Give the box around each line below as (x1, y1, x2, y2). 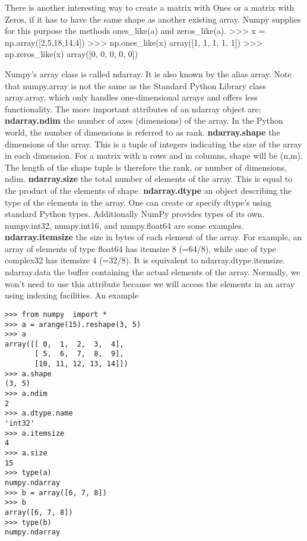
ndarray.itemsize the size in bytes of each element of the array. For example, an (5, 231, 302, 243)
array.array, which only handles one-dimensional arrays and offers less (5, 91, 258, 103)
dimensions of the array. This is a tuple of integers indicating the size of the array (5, 137, 302, 150)
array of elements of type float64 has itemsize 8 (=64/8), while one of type (5, 242, 276, 254)
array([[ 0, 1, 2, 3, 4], (5, 339, 124, 348)
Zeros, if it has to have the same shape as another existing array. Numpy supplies (5, 12, 301, 25)
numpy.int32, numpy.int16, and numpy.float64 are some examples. (5, 219, 244, 231)
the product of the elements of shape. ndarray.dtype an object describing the (5, 184, 292, 196)
